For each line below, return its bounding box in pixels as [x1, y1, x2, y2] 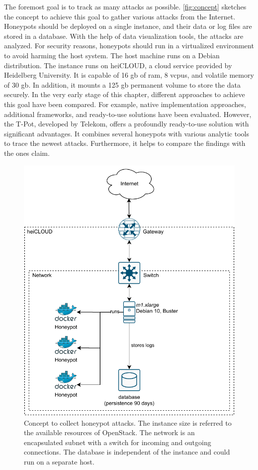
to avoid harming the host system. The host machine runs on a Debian [4, 50, 220, 60]
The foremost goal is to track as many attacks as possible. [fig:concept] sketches [4, 1, 247, 11]
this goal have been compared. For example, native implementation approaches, [4, 99, 246, 109]
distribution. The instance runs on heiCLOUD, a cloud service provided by [4, 60, 232, 70]
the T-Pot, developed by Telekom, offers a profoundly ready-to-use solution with [4, 118, 249, 129]
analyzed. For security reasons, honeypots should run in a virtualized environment [4, 40, 254, 51]
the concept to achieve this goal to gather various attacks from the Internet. [4, 11, 236, 21]
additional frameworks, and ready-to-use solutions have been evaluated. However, [4, 109, 252, 119]
